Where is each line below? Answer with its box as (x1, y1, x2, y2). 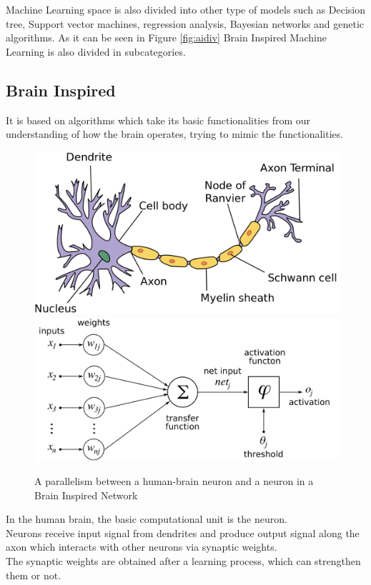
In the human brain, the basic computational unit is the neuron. (6, 511, 287, 526)
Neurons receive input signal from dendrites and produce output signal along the (6, 525, 360, 540)
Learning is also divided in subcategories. (6, 44, 186, 59)
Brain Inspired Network (34, 487, 138, 502)
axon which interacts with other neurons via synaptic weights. (6, 539, 277, 554)
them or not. (6, 567, 61, 582)
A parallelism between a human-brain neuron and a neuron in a (34, 474, 314, 489)
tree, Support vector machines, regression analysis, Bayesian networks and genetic (6, 16, 365, 31)
